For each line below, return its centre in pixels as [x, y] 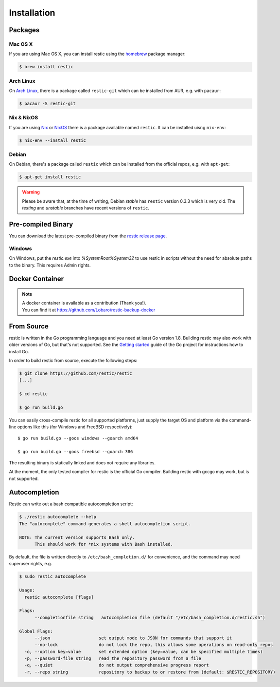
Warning [31, 192]
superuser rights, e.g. [30, 564]
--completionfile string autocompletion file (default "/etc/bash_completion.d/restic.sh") [150, 617]
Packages [24, 30]
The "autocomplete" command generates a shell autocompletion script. [105, 524]
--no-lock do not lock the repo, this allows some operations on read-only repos [154, 645]
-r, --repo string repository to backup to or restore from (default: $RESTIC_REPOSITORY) [150, 672]
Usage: [27, 590]
